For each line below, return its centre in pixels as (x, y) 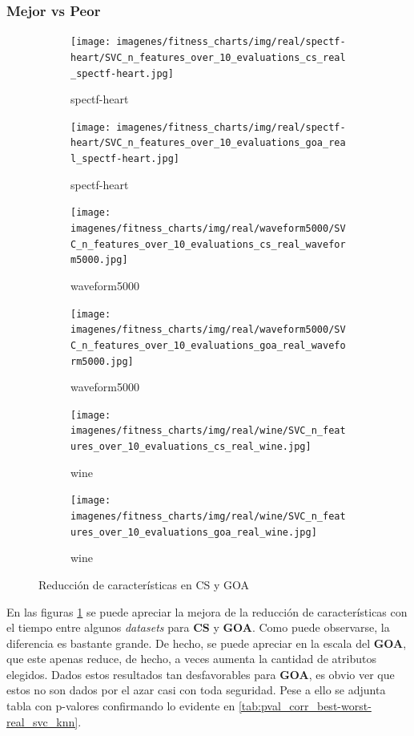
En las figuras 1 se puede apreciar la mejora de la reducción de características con (207, 611)
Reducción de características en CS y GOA (144, 584)
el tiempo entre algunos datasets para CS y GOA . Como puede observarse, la (198, 627)
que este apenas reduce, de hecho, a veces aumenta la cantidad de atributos (191, 659)
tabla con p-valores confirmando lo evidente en (121, 706)
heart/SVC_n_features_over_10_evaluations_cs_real (208, 57)
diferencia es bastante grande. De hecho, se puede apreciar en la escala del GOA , (207, 643)
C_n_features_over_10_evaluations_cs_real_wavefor (208, 244)
